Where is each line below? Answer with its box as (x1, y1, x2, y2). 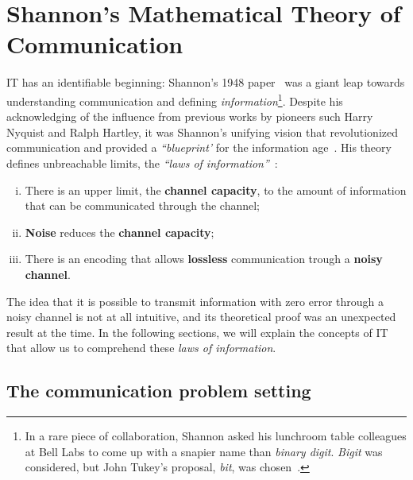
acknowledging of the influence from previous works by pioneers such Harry (6, 108, 373, 125)
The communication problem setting (6, 378, 311, 403)
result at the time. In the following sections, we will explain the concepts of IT (6, 323, 388, 340)
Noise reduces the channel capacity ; (25, 223, 214, 240)
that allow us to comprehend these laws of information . (6, 339, 276, 356)
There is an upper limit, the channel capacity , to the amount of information (25, 181, 407, 198)
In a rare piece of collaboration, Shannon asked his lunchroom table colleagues (25, 428, 407, 444)
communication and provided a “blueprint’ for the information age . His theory (6, 139, 392, 156)
